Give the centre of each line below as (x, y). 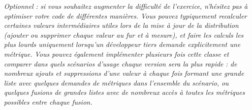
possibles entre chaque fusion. (48, 101)
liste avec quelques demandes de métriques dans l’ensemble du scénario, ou (116, 82)
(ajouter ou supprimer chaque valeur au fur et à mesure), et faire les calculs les (124, 34)
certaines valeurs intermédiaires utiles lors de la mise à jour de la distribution (121, 25)
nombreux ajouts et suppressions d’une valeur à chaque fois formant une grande (124, 73)
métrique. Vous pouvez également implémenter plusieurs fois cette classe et (116, 54)
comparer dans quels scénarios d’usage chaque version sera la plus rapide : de (121, 63)
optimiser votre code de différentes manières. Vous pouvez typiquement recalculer (126, 15)
